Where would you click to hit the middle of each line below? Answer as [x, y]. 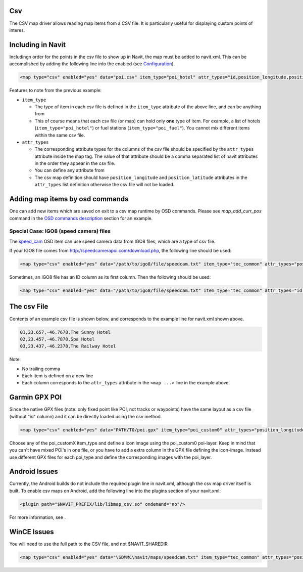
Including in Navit [37, 45]
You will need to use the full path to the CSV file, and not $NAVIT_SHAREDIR [88, 544]
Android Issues [34, 472]
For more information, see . [37, 517]
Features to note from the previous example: [56, 91]
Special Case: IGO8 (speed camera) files [60, 231]
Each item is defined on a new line [58, 376]
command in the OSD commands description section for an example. [81, 218]
